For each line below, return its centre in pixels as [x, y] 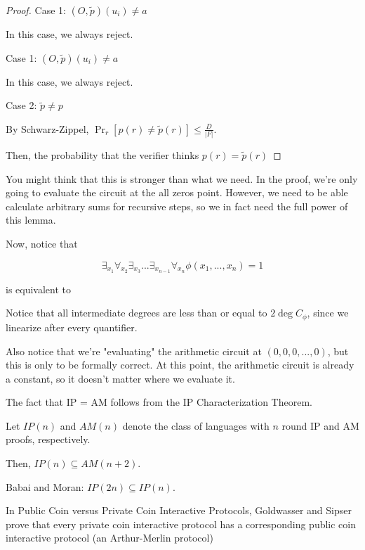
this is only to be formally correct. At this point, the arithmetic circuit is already [180, 365]
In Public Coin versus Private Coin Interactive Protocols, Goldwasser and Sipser [179, 510]
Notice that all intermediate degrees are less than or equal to [137, 313]
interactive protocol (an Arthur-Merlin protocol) [109, 538]
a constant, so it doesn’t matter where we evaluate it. [120, 378]
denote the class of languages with [196, 425]
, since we [328, 313]
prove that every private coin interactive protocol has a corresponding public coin [181, 524]
